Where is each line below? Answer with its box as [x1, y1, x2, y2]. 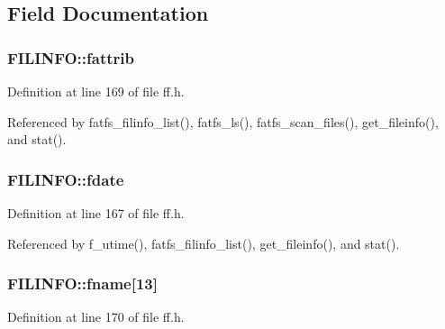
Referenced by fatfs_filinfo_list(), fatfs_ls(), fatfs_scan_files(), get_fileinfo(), [7, 112, 439, 131]
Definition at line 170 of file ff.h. [7, 307, 185, 326]
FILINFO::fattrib [7, 46, 134, 69]
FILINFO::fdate [7, 168, 124, 190]
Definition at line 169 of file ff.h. [7, 82, 185, 100]
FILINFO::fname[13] [7, 272, 158, 295]
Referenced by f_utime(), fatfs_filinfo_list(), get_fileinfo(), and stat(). [7, 233, 400, 252]
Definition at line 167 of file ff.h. [7, 204, 185, 222]
